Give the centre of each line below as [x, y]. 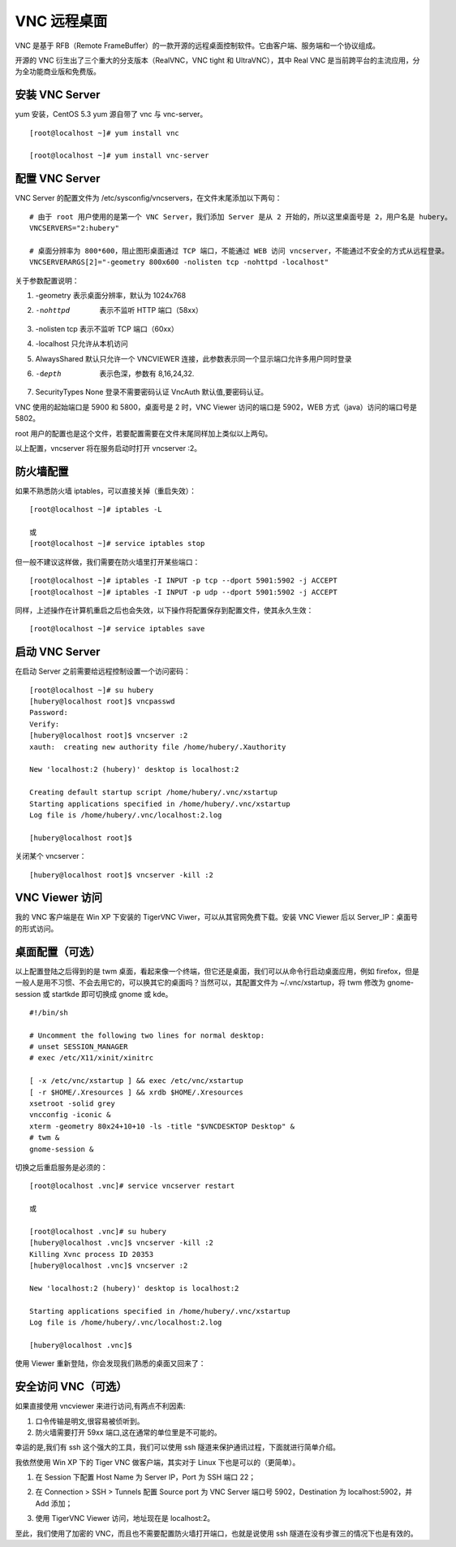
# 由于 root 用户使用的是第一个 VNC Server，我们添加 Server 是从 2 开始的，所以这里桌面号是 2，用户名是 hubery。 [241, 217]
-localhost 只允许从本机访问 [82, 344]
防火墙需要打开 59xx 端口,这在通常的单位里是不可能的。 [129, 1432]
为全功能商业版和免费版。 [58, 71]
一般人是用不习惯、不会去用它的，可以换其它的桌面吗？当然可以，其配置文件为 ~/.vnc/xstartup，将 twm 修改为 [200, 982]
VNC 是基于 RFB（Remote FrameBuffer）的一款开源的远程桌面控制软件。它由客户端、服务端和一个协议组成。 [198, 45]
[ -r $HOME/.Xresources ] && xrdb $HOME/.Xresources [136, 1092]
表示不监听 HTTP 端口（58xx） [151, 310]
